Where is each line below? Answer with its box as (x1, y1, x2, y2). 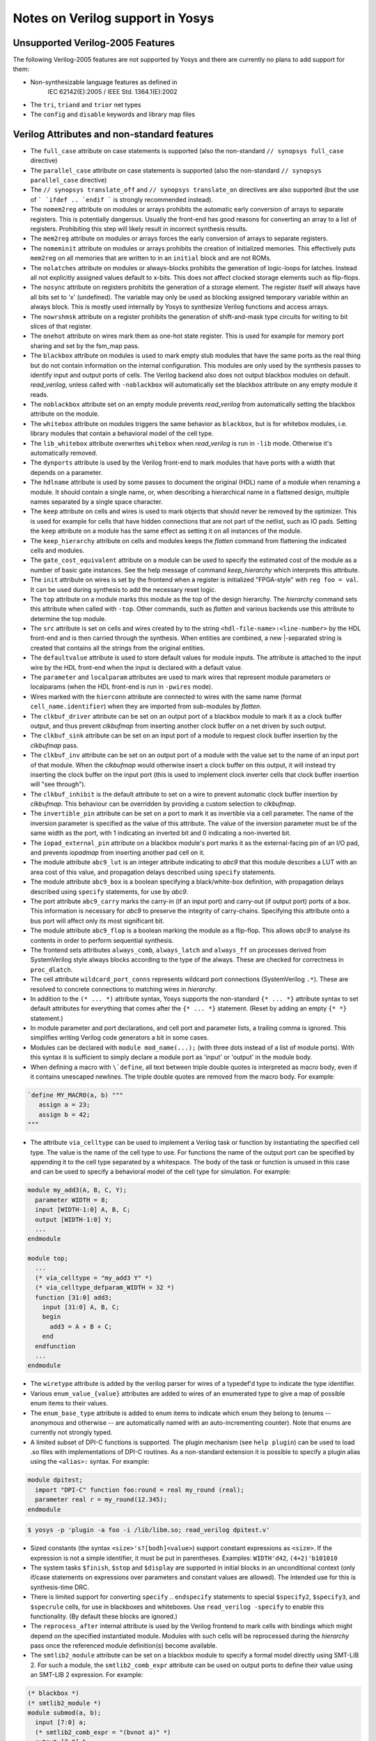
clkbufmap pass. (30, 741, 79, 749)
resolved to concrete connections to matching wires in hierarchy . (30, 985, 217, 993)
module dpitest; (27, 1476, 84, 1484)
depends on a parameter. (30, 468, 103, 476)
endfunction (35, 1342, 76, 1350)
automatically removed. (30, 449, 97, 458)
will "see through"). (30, 780, 86, 788)
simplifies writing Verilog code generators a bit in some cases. (30, 1033, 209, 1042)
